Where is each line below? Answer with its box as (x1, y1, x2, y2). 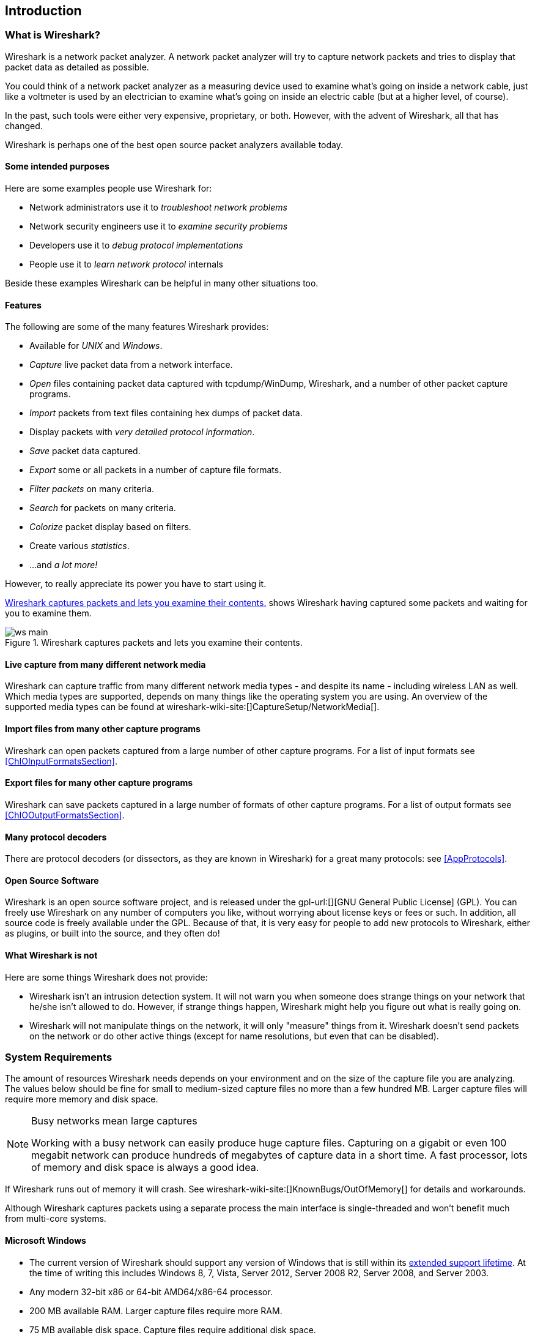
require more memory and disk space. (5, 1094, 158, 1105)
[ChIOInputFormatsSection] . (5, 755, 118, 766)
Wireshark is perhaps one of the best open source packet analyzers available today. (5, 139, 344, 150)
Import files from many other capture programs (5, 724, 201, 735)
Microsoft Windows (5, 1235, 86, 1246)
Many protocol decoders (5, 831, 107, 842)
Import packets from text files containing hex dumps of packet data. (29, 408, 303, 419)
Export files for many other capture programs (5, 777, 193, 788)
